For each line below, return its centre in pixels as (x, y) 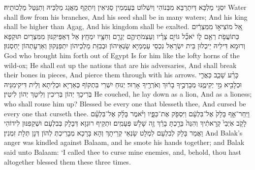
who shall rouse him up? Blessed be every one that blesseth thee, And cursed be (125, 103)
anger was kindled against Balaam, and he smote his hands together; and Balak (124, 142)
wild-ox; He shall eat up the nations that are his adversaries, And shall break (120, 65)
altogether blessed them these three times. (67, 161)
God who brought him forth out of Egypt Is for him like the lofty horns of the (122, 55)
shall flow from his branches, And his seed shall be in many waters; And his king (126, 17)
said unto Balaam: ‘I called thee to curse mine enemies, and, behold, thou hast (123, 152)
